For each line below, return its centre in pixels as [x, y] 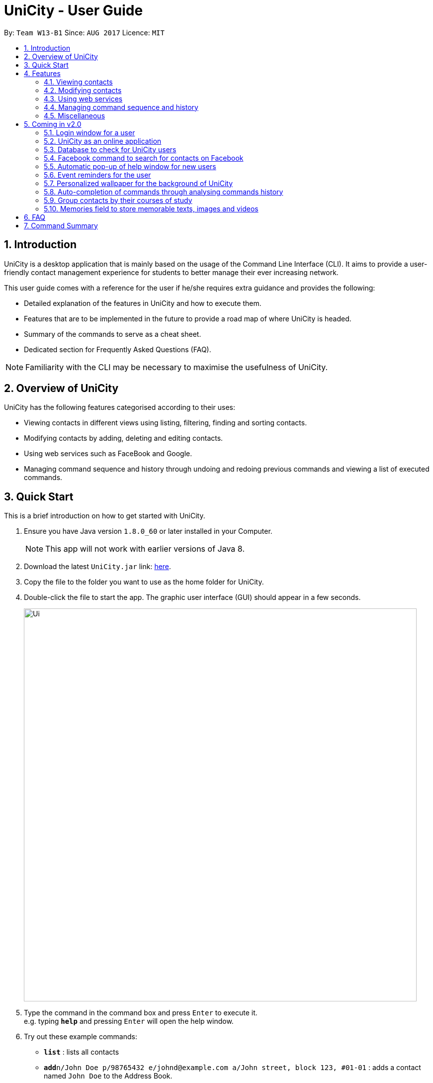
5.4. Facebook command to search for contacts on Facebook [144, 158]
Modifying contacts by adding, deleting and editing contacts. [124, 438]
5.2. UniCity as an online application [103, 141]
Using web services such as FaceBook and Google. [108, 454]
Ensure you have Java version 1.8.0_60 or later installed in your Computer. [148, 531]
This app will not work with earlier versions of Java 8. [145, 549]
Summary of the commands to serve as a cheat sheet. [113, 334]
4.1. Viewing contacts [78, 82]
